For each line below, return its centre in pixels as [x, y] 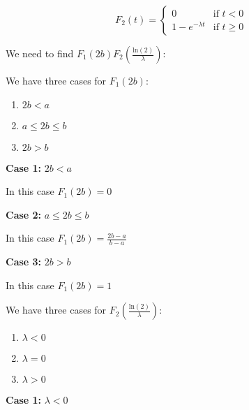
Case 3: [24, 262]
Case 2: [24, 214]
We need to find [40, 53]
